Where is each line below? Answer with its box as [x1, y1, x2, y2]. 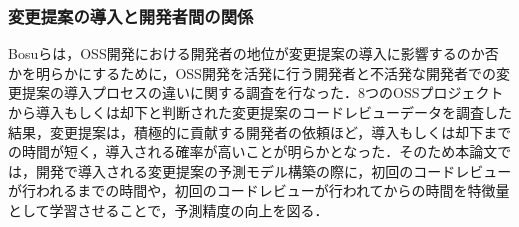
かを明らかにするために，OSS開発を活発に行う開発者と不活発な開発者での [8, 62, 496, 83]
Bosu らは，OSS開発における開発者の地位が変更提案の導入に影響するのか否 [8, 43, 499, 64]
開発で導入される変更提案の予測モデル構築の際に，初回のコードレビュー [35, 160, 512, 181]
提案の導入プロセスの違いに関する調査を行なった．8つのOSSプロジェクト [21, 82, 504, 103]
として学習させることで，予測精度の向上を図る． [8, 199, 329, 220]
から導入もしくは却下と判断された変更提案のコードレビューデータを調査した [8, 102, 512, 122]
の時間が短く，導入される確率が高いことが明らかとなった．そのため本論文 [8, 141, 498, 162]
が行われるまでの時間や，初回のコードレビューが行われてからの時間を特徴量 [8, 180, 510, 201]
